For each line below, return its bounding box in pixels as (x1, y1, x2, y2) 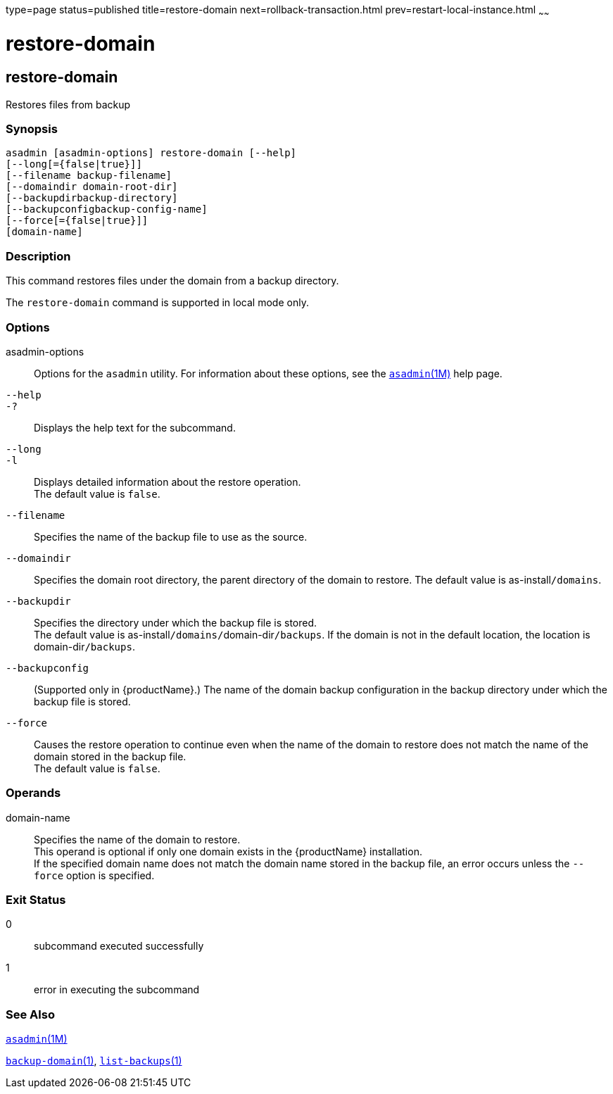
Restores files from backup (6, 98, 131, 111)
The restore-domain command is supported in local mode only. (6, 296, 309, 309)
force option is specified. (34, 869, 155, 881)
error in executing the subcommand (34, 983, 200, 996)
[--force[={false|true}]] (6, 215, 148, 227)
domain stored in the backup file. (34, 750, 187, 762)
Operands (6, 786, 61, 800)
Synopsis (6, 122, 58, 137)
